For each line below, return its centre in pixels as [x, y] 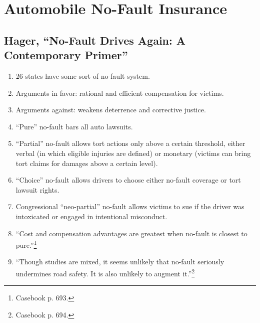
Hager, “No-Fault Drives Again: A [95, 40]
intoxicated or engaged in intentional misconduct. [91, 216]
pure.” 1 [26, 244]
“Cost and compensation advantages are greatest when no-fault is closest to [131, 233]
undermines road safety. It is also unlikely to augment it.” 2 [105, 272]
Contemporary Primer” [66, 55]
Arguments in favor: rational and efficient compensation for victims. [120, 93]
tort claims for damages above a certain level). [87, 163]
